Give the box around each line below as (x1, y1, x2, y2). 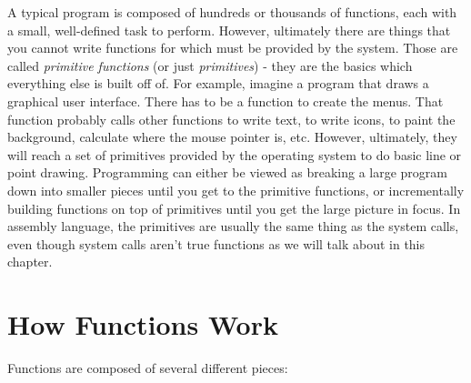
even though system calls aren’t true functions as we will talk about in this (7, 234, 426, 253)
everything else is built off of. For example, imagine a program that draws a (7, 74, 429, 93)
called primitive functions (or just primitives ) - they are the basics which (7, 55, 413, 75)
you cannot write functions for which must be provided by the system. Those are (7, 38, 458, 57)
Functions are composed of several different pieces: (7, 358, 288, 378)
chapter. (7, 252, 53, 271)
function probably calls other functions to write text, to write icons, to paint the (7, 109, 456, 128)
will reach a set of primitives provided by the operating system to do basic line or (7, 145, 462, 164)
